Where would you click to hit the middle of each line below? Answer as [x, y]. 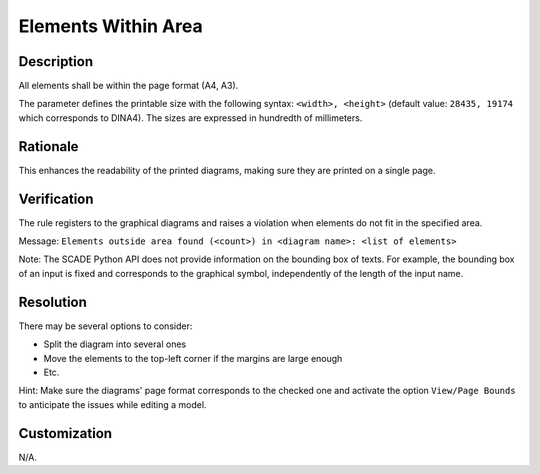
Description [56, 61]
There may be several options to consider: [105, 326]
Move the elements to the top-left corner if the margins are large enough [193, 358]
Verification [56, 198]
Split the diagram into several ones [115, 344]
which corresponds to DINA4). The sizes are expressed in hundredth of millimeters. [190, 117]
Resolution [52, 301]
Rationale [48, 146]
